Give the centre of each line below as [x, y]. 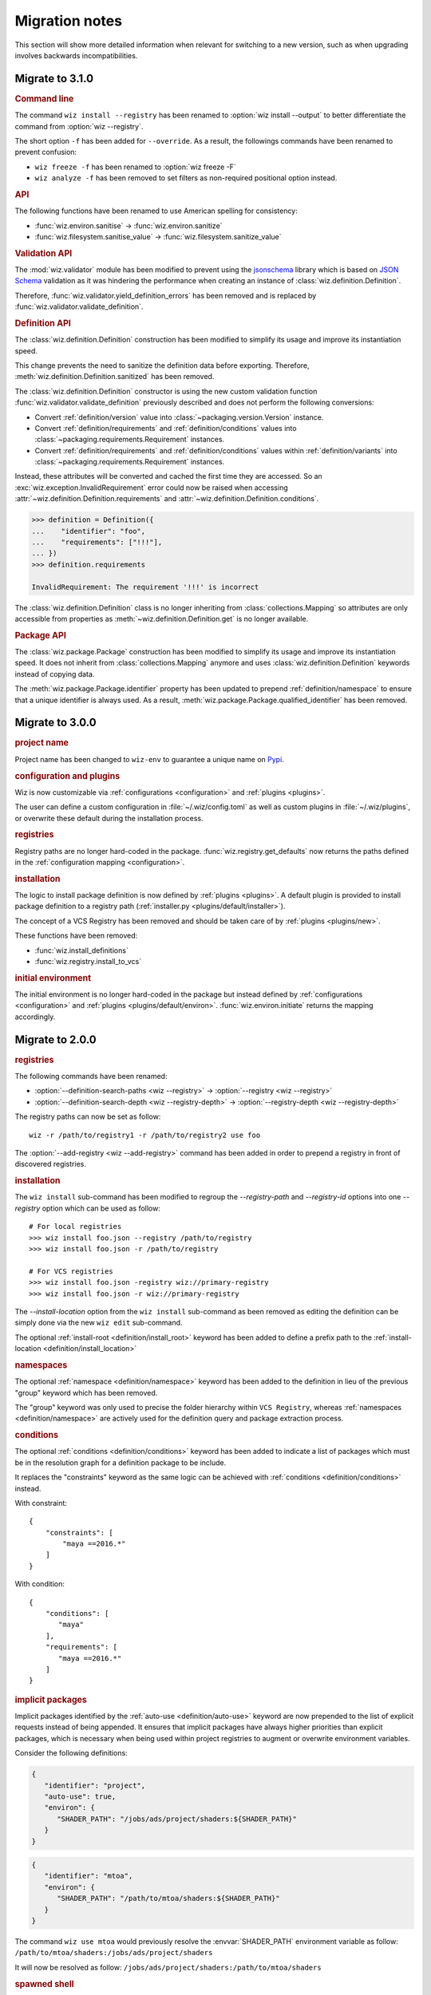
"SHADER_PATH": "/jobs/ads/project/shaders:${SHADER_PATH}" [177, 1819]
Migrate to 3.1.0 [54, 79]
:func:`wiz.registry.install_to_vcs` [88, 961]
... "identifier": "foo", [89, 531]
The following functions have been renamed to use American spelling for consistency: [156, 211]
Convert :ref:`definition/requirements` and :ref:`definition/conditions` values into [166, 428]
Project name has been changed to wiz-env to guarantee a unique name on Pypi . [150, 759]
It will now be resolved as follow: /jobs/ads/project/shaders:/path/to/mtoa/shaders [168, 1967]
